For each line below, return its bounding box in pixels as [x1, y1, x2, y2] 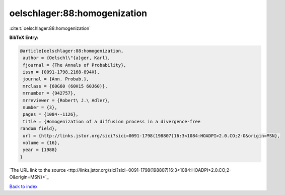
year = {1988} [23, 147, 57, 153]
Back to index [9, 183, 38, 189]
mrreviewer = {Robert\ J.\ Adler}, [23, 97, 111, 103]
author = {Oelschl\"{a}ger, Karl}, [23, 55, 111, 61]
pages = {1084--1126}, [23, 112, 79, 117]
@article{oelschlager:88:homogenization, [20, 48, 124, 54]
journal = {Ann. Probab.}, [23, 76, 89, 82]
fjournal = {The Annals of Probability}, [23, 62, 126, 68]
